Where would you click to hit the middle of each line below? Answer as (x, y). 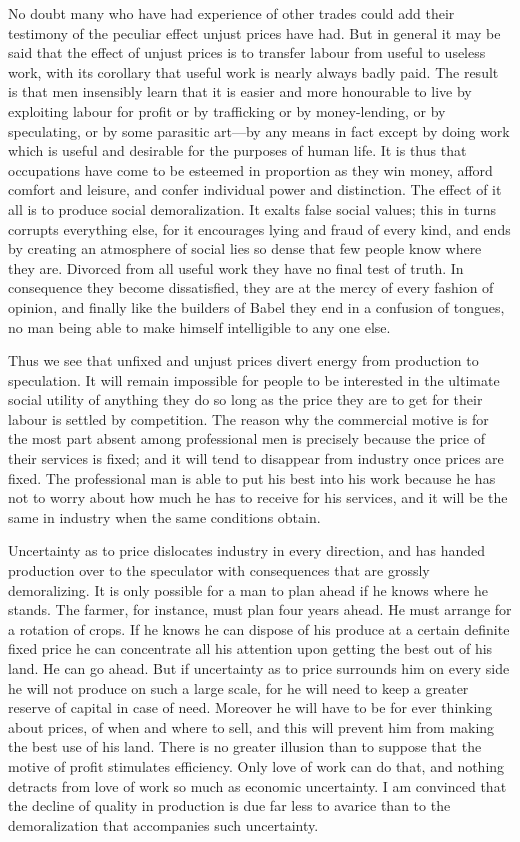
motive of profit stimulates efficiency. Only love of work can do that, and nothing (256, 765)
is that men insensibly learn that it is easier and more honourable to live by (240, 91)
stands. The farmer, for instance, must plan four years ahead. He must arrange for (260, 609)
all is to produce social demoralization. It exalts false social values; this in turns (252, 208)
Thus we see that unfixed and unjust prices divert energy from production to (243, 360)
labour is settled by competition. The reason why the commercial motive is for (248, 418)
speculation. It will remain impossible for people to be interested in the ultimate (254, 379)
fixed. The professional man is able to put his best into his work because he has (252, 477)
